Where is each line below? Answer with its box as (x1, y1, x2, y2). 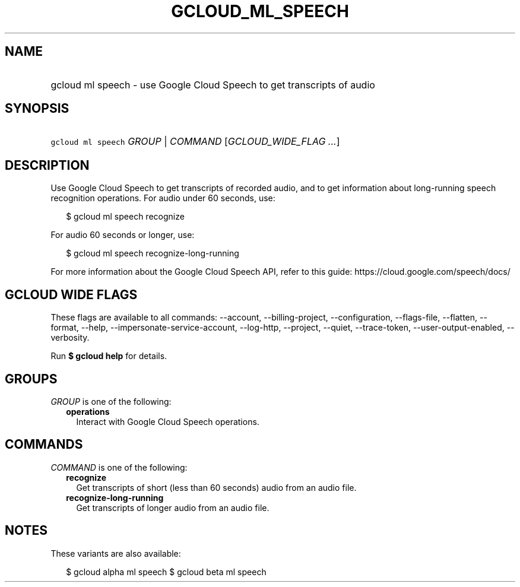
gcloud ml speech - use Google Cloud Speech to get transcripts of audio (50, 78, 375, 91)
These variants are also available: (50, 548, 181, 559)
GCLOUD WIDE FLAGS (5, 287, 138, 302)
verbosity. (50, 332, 90, 343)
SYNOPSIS (5, 101, 69, 116)
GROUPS (5, 371, 58, 386)
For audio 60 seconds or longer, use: (50, 230, 195, 240)
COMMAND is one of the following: (50, 462, 188, 472)
